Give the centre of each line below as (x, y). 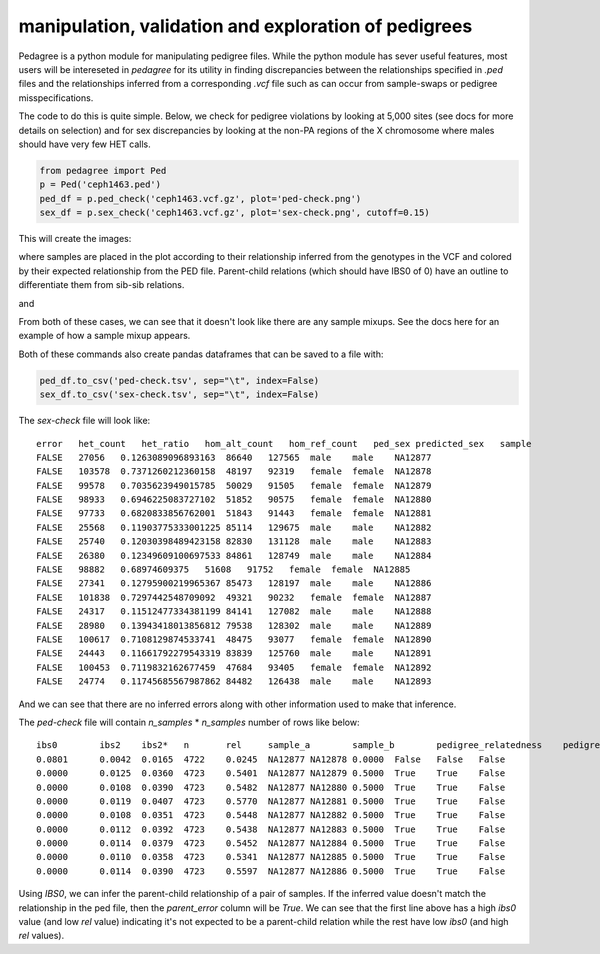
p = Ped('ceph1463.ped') (100, 184)
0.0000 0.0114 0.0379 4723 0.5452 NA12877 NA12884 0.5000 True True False (271, 843)
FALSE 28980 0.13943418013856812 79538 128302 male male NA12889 (234, 625)
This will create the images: (75, 239)
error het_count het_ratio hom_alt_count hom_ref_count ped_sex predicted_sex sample (284, 443)
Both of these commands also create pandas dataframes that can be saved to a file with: (201, 354)
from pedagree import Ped (103, 170)
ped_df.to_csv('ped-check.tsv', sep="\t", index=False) (179, 380)
